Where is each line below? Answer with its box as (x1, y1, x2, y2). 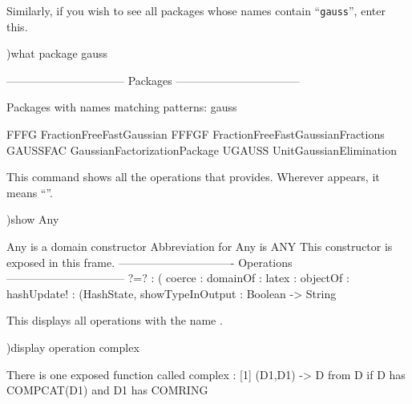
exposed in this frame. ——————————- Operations (6, 253, 293, 270)
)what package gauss (6, 45, 108, 62)
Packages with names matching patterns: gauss (6, 99, 237, 115)
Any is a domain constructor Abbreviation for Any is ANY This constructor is (6, 238, 393, 254)
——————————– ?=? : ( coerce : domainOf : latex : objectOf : (6, 269, 349, 286)
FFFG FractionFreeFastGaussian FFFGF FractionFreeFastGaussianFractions (6, 126, 385, 143)
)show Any (6, 211, 59, 228)
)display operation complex (6, 338, 139, 355)
